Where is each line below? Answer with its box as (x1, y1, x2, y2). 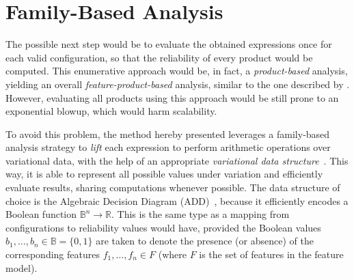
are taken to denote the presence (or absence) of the (96, 234, 314, 248)
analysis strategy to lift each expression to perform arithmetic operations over (5, 140, 331, 154)
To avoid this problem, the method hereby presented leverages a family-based (5, 126, 330, 141)
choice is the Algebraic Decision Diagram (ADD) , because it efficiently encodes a (5, 193, 349, 208)
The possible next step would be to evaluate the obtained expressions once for (5, 37, 332, 51)
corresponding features (5, 247, 100, 262)
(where (158, 247, 187, 262)
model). (5, 260, 38, 275)
